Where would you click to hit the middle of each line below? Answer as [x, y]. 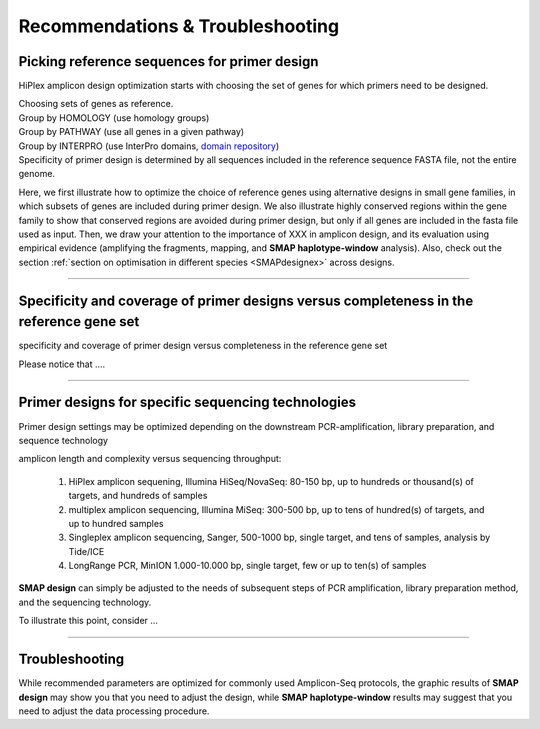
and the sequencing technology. [85, 602]
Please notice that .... [62, 364]
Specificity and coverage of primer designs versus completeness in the [246, 300]
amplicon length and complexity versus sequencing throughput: [150, 459]
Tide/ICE [86, 551]
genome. [36, 174]
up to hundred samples [116, 523]
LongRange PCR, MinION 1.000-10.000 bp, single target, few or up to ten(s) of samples [247, 566]
